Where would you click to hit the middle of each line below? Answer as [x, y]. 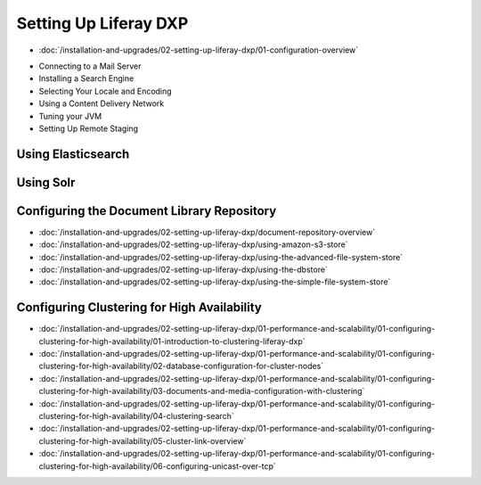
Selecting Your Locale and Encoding [106, 91]
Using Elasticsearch [73, 154]
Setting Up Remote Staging [88, 128]
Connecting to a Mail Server [90, 66]
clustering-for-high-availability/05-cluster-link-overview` [143, 440]
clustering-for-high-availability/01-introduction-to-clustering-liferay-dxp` [172, 341]
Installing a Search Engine [86, 78]
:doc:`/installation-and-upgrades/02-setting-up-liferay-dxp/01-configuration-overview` [199, 50]
